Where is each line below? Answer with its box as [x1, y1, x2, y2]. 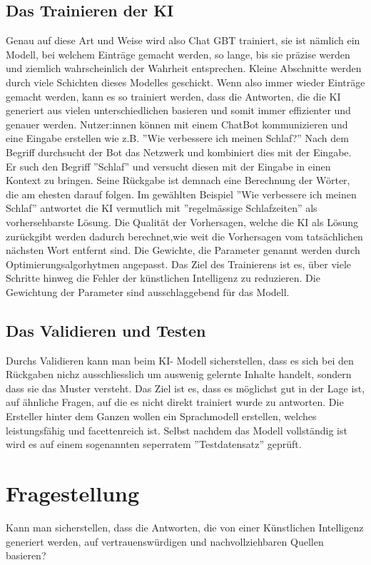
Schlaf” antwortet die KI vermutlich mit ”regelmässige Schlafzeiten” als [6, 200, 317, 215]
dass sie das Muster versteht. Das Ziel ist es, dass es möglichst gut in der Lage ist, [6, 380, 365, 395]
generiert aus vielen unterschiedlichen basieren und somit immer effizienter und [6, 103, 351, 118]
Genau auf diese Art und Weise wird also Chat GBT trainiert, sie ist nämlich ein [6, 33, 360, 48]
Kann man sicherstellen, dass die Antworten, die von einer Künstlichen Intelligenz [6, 519, 364, 534]
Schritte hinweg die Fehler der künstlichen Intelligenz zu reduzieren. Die [6, 270, 320, 285]
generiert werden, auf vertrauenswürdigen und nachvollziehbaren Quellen [6, 534, 324, 549]
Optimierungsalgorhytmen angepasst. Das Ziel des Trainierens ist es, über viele [6, 256, 351, 271]
